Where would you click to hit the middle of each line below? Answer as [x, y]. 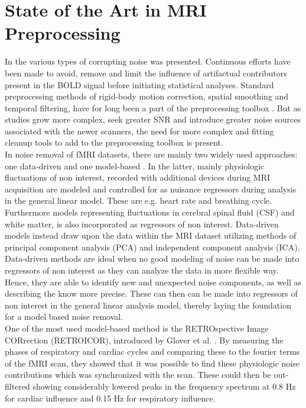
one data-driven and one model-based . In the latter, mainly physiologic [135, 166]
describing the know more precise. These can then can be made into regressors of [151, 293]
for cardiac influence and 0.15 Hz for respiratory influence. [110, 398]
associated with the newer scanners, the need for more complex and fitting [139, 131]
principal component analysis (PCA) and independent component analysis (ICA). [152, 247]
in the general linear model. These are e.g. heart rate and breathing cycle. [139, 200]
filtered [17, 386]
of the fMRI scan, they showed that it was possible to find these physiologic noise [152, 363]
